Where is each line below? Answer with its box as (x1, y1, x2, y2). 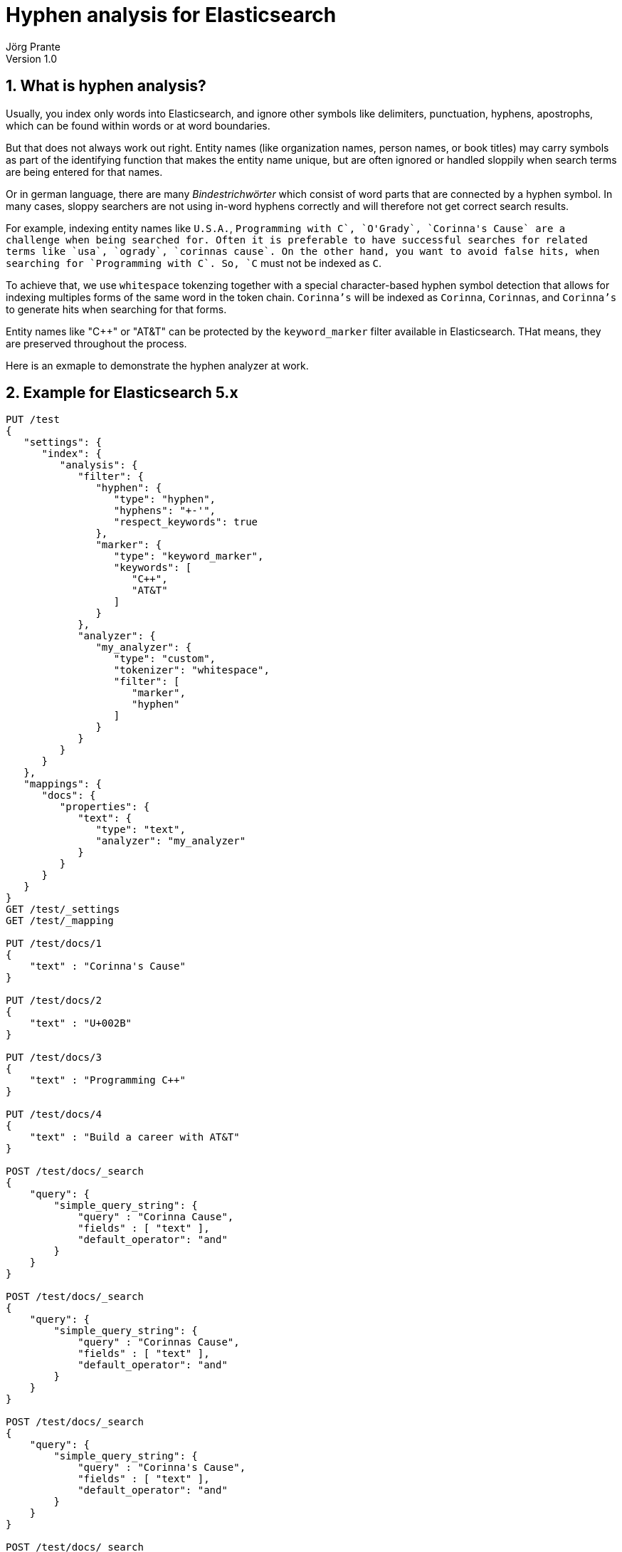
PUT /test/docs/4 (6, 1108, 102, 1121)
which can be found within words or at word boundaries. (6, 119, 270, 132)
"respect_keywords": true (113, 516, 258, 528)
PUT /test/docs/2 (6, 995, 102, 1007)
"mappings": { (23, 778, 102, 790)
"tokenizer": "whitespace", (113, 664, 270, 676)
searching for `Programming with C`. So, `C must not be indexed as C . (6, 256, 382, 269)
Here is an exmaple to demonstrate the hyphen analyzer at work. (6, 359, 309, 372)
